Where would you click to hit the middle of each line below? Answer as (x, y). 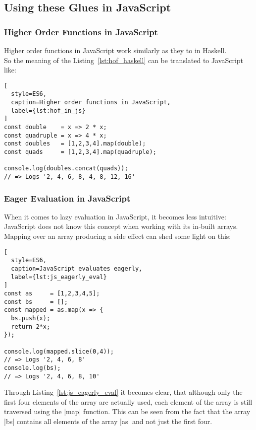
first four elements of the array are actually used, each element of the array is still (128, 401)
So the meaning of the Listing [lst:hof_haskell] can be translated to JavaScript (124, 60)
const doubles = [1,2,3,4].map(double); (75, 144)
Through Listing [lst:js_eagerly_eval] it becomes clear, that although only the (123, 392)
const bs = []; (36, 302)
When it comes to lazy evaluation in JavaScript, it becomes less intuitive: (115, 216)
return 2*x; (31, 326)
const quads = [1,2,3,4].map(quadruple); (80, 152)
